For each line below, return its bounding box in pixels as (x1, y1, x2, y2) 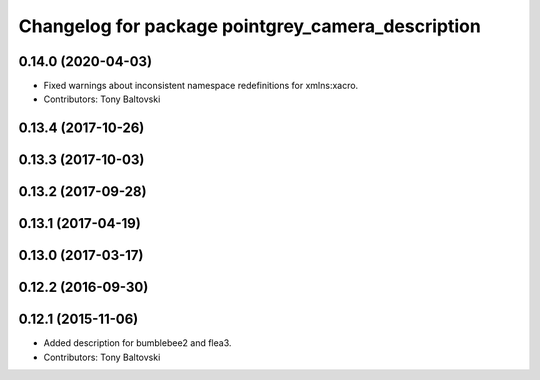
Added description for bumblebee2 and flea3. (43, 337, 232, 349)
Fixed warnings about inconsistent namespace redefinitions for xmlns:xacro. (43, 80, 359, 92)
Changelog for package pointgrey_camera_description (18, 15, 482, 37)
